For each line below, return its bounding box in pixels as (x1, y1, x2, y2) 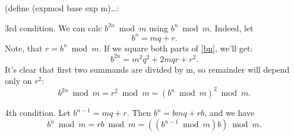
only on (5, 75, 32, 87)
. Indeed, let (210, 21, 254, 34)
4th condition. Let (5, 106, 71, 119)
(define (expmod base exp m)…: (5, 2, 119, 14)
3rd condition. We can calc (5, 21, 102, 34)
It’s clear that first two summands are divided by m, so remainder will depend (5, 63, 290, 75)
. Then (127, 106, 151, 119)
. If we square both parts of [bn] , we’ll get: (99, 41, 253, 54)
